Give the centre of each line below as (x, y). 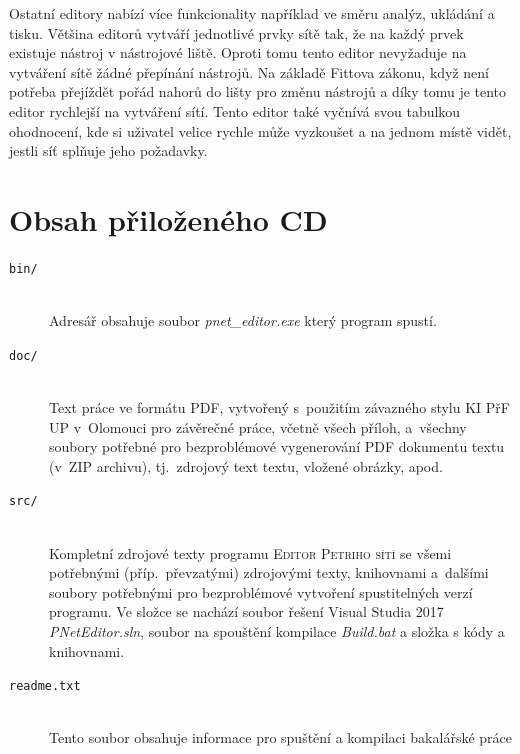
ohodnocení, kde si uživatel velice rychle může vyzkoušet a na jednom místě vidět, (260, 130)
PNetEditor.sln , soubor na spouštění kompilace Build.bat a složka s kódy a (277, 630)
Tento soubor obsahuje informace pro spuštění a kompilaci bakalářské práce (280, 737)
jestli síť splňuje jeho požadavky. (108, 150)
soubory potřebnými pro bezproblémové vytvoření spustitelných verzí (261, 591)
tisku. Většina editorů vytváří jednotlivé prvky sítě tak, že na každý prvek (236, 32)
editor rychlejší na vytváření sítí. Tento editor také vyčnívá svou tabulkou (235, 110)
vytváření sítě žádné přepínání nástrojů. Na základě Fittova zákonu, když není (249, 71)
